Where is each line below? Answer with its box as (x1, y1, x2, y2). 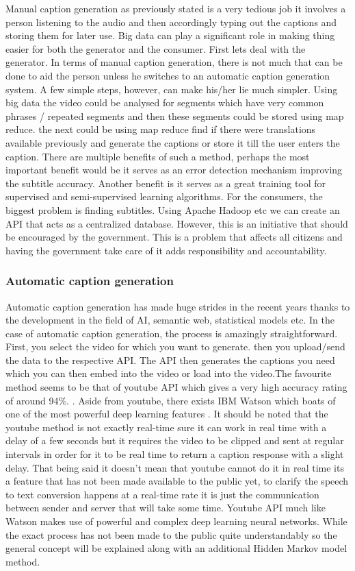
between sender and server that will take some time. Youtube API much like (5, 500, 326, 515)
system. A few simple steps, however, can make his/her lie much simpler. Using (5, 82, 338, 96)
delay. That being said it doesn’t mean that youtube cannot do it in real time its (5, 460, 344, 474)
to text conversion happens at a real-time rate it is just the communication (5, 487, 319, 501)
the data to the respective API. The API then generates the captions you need (5, 352, 335, 367)
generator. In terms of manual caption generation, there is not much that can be (5, 55, 343, 69)
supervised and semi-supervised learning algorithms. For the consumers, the (5, 189, 323, 204)
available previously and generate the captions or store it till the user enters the (5, 135, 340, 149)
